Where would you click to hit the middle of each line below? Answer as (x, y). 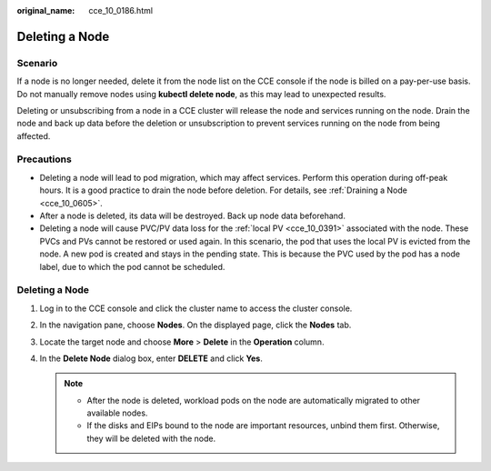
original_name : (46, 10)
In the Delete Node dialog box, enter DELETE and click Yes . (151, 358)
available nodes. (117, 413)
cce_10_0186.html (121, 10)
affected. (34, 135)
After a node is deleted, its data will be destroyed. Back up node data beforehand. (192, 216)
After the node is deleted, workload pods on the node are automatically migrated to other (254, 400)
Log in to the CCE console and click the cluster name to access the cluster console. (196, 308)
